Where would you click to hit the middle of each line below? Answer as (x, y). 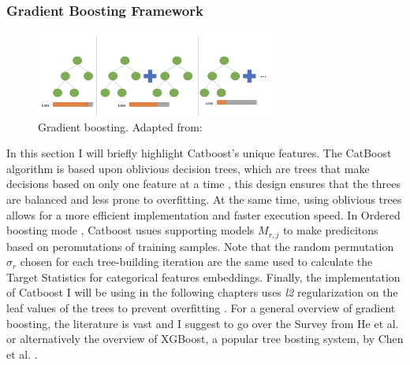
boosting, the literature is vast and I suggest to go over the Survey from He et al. (203, 323)
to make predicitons (330, 230)
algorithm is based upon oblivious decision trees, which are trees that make (188, 168)
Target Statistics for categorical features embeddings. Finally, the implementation (203, 277)
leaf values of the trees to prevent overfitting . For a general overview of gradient (201, 307)
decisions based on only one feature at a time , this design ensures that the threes (204, 184)
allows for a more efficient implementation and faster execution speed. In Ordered (203, 214)
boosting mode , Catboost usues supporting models (130, 230)
